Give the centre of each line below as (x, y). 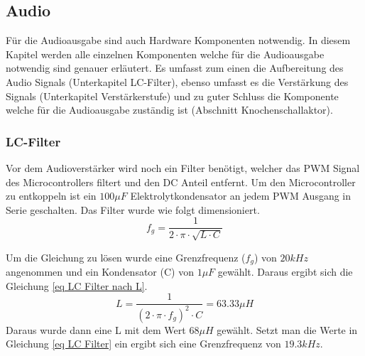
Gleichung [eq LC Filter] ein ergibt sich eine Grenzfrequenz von (143, 344)
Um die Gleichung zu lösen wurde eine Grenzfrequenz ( (126, 257)
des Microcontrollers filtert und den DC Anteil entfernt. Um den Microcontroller (181, 182)
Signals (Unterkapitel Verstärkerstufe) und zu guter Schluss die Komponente (172, 96)
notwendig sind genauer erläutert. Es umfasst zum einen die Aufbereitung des (175, 68)
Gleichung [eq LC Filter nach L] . (77, 285)
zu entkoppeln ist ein (51, 196)
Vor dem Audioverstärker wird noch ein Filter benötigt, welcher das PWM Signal (183, 167)
